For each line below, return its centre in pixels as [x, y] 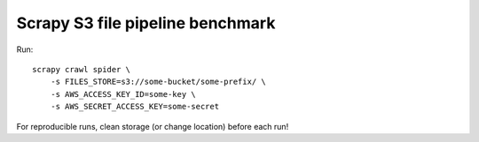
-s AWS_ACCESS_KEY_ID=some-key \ [123, 94]
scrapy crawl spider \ [82, 69]
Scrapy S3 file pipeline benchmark [146, 23]
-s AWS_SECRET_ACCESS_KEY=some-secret [135, 107]
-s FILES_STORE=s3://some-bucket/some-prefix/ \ [158, 82]
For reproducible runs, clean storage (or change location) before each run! [153, 126]
